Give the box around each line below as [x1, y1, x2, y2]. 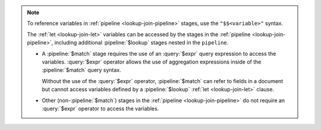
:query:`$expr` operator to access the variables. [42, 104, 159, 112]
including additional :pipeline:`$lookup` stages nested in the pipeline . [54, 39, 229, 46]
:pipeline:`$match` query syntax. [42, 66, 121, 74]
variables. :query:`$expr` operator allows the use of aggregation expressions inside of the [42, 58, 262, 65]
